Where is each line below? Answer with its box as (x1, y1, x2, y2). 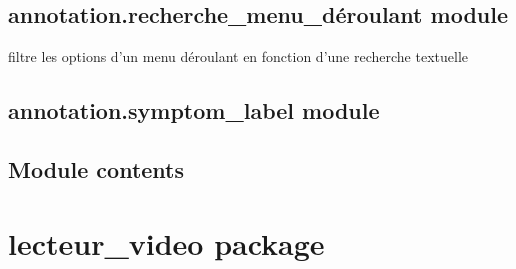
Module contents (8, 153, 185, 184)
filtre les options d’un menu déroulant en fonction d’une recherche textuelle (8, 46, 468, 67)
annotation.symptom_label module (8, 95, 380, 126)
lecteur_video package (8, 222, 325, 263)
